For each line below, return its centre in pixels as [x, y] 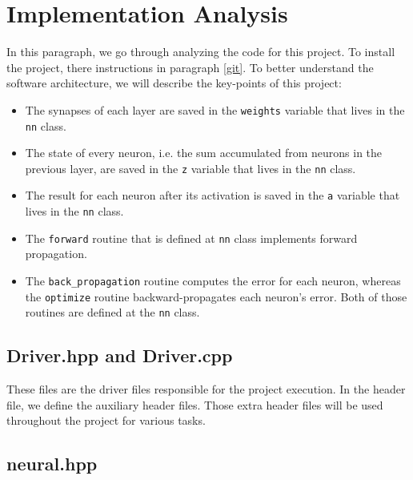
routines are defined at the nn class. [112, 312]
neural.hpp [52, 464]
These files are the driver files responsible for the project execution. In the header [206, 389]
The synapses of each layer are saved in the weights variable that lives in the [215, 109]
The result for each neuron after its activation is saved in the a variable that [213, 195]
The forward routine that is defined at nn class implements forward [191, 238]
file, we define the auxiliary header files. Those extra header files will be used [195, 404]
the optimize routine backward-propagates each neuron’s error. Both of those [216, 296]
